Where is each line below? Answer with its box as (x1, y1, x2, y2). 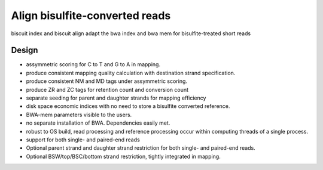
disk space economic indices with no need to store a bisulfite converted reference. (26, 103, 230, 110)
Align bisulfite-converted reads (11, 9, 171, 22)
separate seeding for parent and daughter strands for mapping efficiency (26, 94, 206, 101)
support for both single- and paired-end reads (26, 136, 140, 143)
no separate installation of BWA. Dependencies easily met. (26, 119, 170, 126)
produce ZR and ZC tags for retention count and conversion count (26, 86, 188, 93)
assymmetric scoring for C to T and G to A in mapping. (26, 61, 161, 68)
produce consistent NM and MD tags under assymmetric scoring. (26, 78, 188, 85)
